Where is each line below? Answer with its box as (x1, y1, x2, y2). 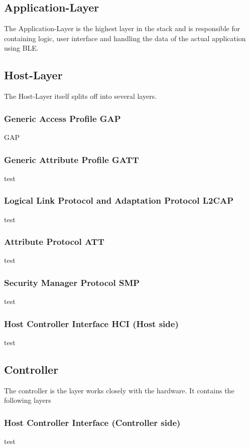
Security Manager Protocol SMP (4, 276, 140, 288)
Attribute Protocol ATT (4, 235, 104, 248)
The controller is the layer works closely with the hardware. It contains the (4, 385, 234, 395)
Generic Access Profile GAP (4, 112, 121, 124)
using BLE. (4, 43, 39, 53)
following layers (4, 395, 51, 405)
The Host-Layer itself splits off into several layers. (4, 91, 157, 101)
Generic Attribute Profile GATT (4, 153, 139, 166)
